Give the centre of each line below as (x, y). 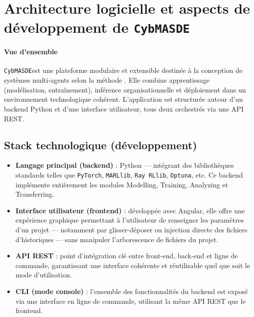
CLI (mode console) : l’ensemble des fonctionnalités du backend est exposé (132, 291)
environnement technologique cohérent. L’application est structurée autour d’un (124, 99)
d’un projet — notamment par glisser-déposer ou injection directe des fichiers (131, 229)
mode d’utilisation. (44, 275)
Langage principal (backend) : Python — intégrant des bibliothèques (125, 165)
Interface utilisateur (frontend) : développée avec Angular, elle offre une (130, 210)
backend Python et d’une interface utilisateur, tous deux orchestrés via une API (124, 108)
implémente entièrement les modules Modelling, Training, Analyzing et (122, 184)
